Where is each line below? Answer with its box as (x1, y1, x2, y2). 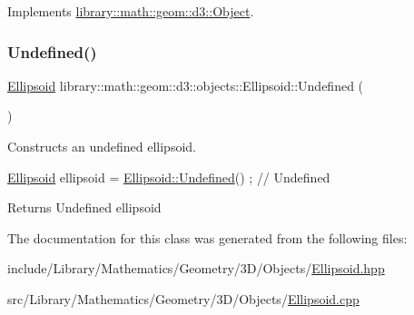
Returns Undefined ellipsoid (7, 198, 162, 217)
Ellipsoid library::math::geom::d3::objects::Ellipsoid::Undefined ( (7, 75, 364, 94)
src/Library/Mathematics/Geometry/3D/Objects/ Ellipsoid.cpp (7, 289, 360, 308)
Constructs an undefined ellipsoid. (7, 137, 196, 155)
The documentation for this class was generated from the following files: (7, 228, 408, 247)
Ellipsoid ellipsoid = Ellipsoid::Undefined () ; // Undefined (7, 167, 330, 186)
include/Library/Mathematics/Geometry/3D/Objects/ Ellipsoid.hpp (7, 259, 385, 278)
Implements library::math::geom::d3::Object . (7, 2, 254, 20)
